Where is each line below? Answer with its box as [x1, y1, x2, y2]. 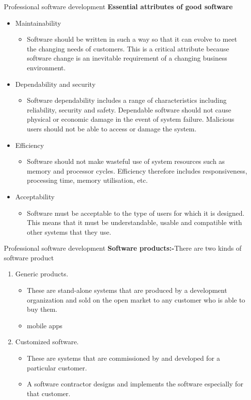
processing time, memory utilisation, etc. [27, 175, 148, 185]
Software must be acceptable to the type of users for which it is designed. [27, 208, 245, 218]
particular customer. [27, 362, 87, 372]
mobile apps [27, 320, 63, 330]
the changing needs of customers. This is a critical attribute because [27, 43, 229, 53]
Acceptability [15, 191, 55, 201]
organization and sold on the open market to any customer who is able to [27, 294, 245, 304]
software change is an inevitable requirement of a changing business [27, 53, 227, 63]
